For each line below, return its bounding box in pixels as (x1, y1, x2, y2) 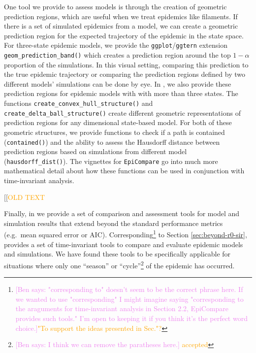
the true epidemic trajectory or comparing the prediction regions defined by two (4, 69, 245, 79)
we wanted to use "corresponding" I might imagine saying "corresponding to (15, 293, 244, 304)
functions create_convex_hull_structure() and (4, 98, 153, 108)
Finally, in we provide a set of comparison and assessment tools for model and (4, 208, 240, 219)
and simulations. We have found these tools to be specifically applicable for (4, 249, 231, 259)
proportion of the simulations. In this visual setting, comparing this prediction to (4, 59, 249, 69)
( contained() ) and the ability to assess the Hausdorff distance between (4, 136, 220, 147)
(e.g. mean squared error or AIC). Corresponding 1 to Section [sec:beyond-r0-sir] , (4, 228, 247, 240)
